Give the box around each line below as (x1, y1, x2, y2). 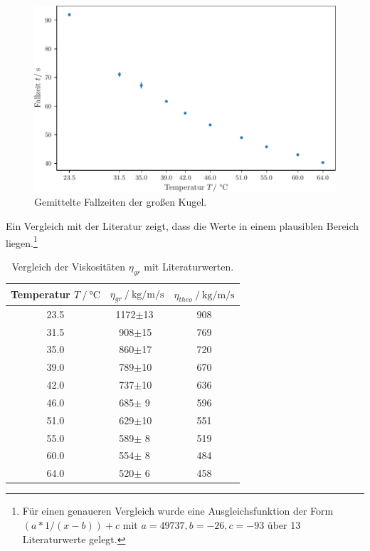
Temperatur (11, 287, 70, 302)
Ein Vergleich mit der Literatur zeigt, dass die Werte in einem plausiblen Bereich (6, 219, 359, 233)
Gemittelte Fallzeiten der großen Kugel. (34, 194, 207, 209)
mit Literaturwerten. (144, 258, 234, 273)
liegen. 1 (6, 233, 38, 250)
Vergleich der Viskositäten (11, 258, 126, 273)
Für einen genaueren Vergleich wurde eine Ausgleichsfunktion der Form (22, 503, 334, 518)
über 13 (267, 517, 301, 532)
